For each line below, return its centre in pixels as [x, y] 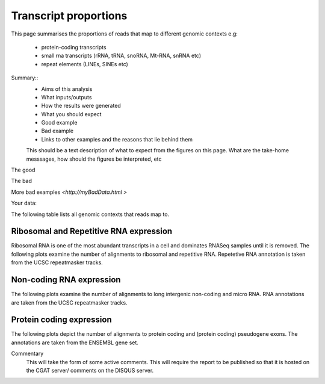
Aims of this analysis [67, 89]
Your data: [24, 203]
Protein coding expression [61, 320]
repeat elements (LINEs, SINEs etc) [85, 64]
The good [23, 170]
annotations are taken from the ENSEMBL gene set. [75, 342]
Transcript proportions [69, 16]
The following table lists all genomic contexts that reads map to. [90, 214]
